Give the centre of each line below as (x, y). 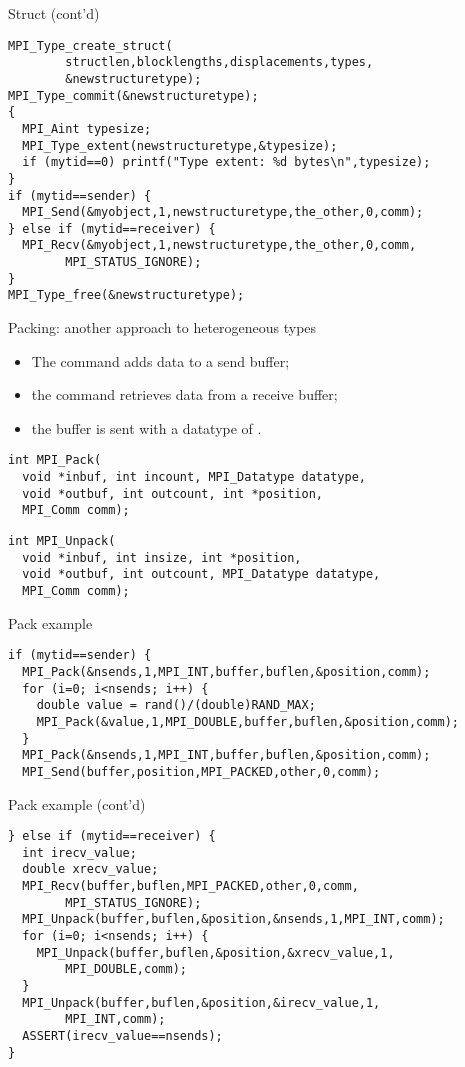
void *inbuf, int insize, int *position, (162, 557)
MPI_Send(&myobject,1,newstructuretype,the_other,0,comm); (223, 212)
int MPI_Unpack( (62, 541)
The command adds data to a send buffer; (160, 360)
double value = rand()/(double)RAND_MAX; (176, 705)
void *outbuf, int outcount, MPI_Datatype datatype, (201, 574)
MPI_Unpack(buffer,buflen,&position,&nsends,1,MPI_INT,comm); (233, 919)
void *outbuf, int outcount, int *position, (172, 493)
